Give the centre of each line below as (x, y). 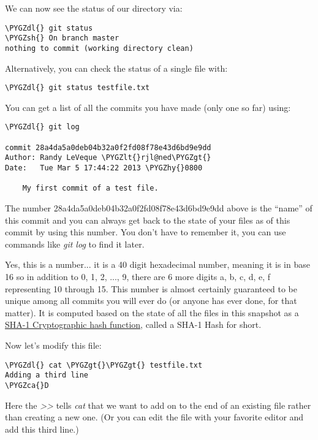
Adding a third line (47, 375)
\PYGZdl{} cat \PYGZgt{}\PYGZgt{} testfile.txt (104, 365)
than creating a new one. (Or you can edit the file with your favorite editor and (154, 417)
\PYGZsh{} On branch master (62, 38)
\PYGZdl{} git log (42, 127)
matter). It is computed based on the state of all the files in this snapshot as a (152, 312)
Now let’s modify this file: (53, 345)
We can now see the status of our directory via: (94, 8)
